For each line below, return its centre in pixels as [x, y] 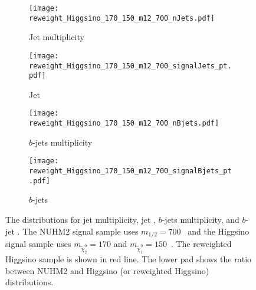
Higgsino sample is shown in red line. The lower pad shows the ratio [129, 259]
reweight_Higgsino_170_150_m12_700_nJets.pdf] [122, 18]
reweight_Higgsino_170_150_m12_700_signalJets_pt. [130, 66]
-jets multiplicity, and [201, 219]
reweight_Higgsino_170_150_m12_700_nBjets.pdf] [124, 123]
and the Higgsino [219, 231]
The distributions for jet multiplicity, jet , [81, 219]
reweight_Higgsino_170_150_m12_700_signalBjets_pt [130, 171]
